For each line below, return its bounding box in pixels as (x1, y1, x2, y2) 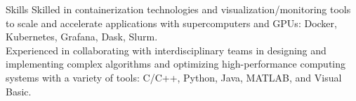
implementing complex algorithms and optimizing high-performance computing (6, 56, 346, 71)
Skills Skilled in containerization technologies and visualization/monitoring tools (6, 2, 351, 16)
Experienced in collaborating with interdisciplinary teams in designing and (6, 42, 327, 57)
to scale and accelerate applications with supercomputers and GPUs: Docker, (6, 15, 337, 30)
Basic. (6, 84, 32, 98)
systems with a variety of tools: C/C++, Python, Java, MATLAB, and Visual (6, 70, 342, 84)
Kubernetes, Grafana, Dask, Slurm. (6, 29, 158, 44)
